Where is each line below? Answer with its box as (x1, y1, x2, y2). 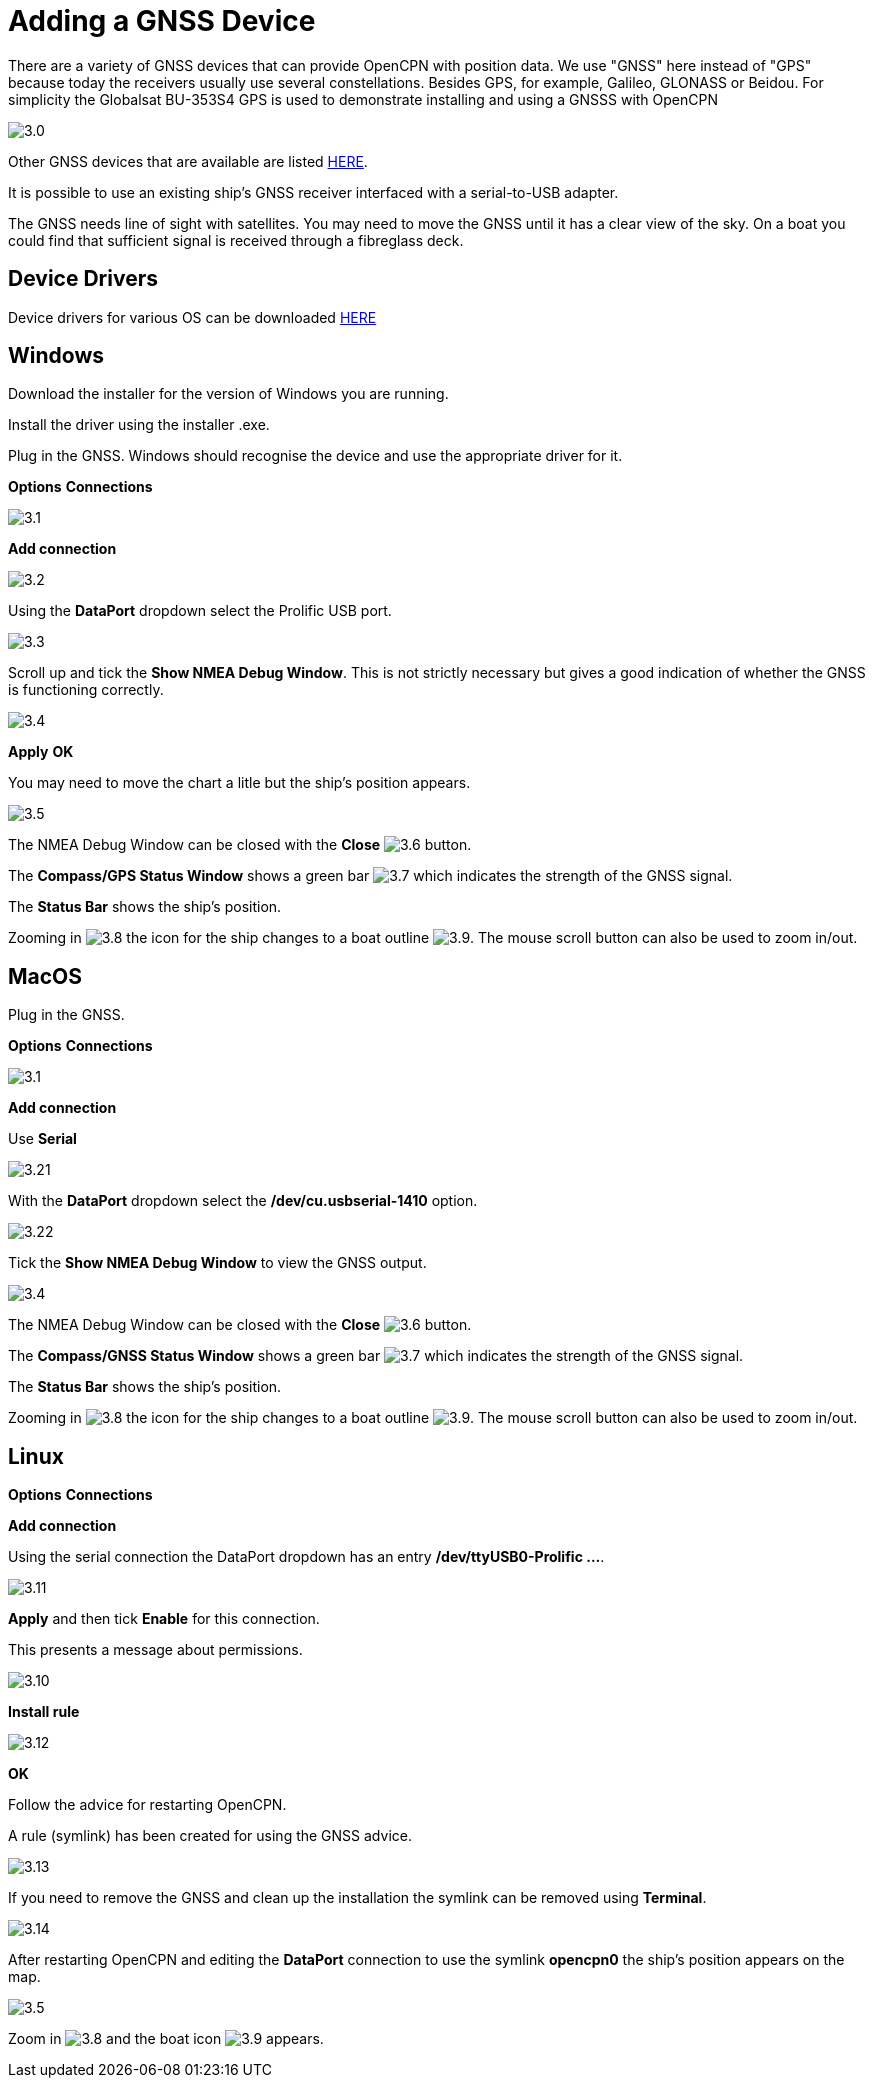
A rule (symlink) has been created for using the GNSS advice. (8, 1827, 412, 1845)
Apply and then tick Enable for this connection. (8, 1610, 320, 1628)
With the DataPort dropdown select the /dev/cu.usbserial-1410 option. (8, 1192, 478, 1210)
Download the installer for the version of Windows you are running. (8, 385, 449, 403)
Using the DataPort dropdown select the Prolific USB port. (8, 602, 392, 620)
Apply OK (8, 743, 74, 761)
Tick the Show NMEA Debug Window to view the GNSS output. (8, 1254, 427, 1272)
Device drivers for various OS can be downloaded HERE (8, 308, 377, 326)
